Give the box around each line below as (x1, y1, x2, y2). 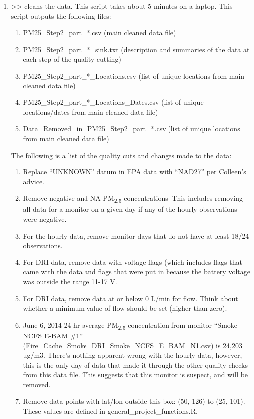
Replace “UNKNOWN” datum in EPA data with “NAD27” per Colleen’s (23, 167, 246, 177)
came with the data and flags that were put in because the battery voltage (23, 266, 250, 277)
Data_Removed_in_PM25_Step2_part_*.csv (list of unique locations (23, 123, 240, 134)
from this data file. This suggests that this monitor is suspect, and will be (23, 369, 248, 380)
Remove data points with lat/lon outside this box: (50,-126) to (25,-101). (23, 396, 245, 406)
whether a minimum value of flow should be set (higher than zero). (23, 303, 227, 313)
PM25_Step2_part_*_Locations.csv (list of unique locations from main (23, 70, 245, 81)
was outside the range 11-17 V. (23, 276, 117, 286)
